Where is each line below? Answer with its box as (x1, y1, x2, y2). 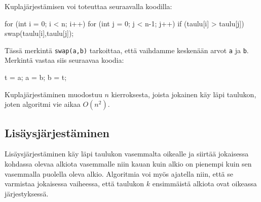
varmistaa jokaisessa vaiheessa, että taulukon (5, 178, 144, 189)
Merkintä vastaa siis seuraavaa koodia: (5, 55, 124, 65)
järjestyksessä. (5, 188, 49, 198)
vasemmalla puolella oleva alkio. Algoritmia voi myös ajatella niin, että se (5, 168, 233, 179)
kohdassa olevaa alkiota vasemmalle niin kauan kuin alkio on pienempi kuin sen (5, 158, 252, 169)
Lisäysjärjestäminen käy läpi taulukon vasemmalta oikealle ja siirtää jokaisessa (5, 148, 249, 159)
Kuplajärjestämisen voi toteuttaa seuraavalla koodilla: (5, 1, 172, 11)
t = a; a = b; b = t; (5, 72, 67, 83)
